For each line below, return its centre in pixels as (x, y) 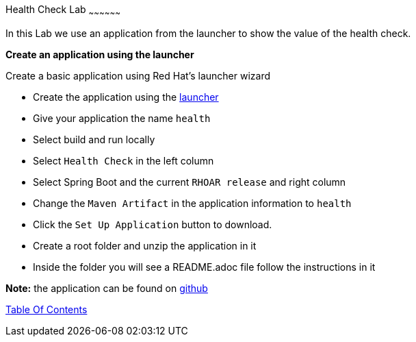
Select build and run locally (94, 139)
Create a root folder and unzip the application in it (145, 245)
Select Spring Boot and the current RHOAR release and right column (190, 182)
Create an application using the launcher (100, 54)
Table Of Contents (47, 309)
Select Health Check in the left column (123, 160)
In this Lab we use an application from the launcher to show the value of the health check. (208, 33)
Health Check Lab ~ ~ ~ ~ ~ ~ (63, 11)
